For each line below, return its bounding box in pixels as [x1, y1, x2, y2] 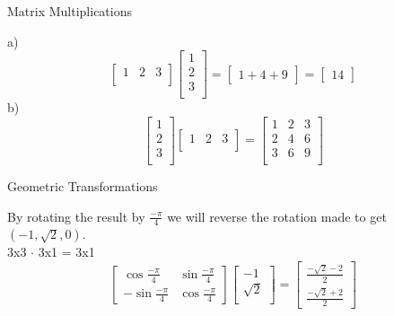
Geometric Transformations [7, 177, 158, 196]
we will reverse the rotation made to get [167, 206, 387, 225]
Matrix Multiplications [7, 2, 132, 20]
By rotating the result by [7, 206, 145, 225]
